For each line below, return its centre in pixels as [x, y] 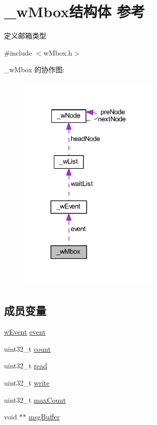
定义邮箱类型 [25, 36]
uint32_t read [26, 366]
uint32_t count [27, 348]
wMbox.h [58, 52]
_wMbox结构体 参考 [74, 11]
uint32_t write [27, 382]
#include [18, 52]
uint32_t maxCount [35, 399]
